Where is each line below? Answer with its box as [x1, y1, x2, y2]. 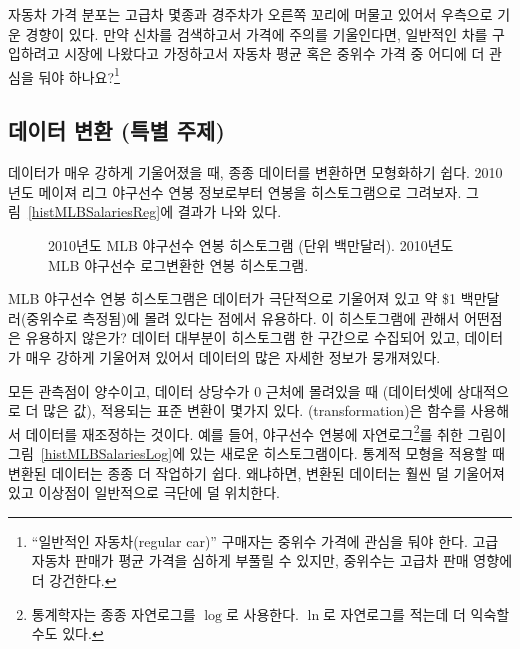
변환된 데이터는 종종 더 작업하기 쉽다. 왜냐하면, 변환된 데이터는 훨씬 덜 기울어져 [8, 462, 505, 483]
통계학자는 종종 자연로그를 [31, 603, 196, 624]
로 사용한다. [226, 603, 299, 624]
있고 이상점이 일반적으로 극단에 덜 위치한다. [8, 482, 280, 503]
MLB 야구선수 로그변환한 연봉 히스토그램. [48, 254, 309, 275]
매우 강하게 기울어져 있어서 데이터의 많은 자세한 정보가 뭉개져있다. [25, 346, 441, 367]
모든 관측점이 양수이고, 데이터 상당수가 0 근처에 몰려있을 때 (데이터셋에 [8, 380, 453, 401]
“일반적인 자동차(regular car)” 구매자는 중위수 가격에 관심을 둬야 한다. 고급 [31, 530, 499, 551]
